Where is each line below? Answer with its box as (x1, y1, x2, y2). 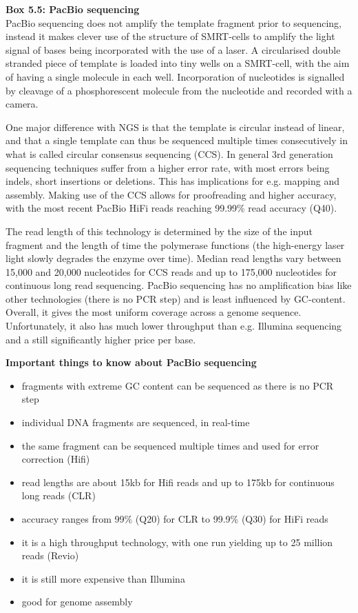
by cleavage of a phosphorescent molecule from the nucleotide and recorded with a (6, 83, 352, 97)
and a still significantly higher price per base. (6, 332, 196, 346)
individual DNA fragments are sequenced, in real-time (21, 415, 250, 430)
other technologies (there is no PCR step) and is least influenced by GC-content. (6, 291, 346, 305)
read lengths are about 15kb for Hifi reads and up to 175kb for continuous (21, 474, 335, 489)
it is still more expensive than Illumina (21, 571, 185, 585)
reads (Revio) (21, 548, 79, 563)
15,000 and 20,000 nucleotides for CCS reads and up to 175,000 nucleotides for (6, 264, 337, 279)
